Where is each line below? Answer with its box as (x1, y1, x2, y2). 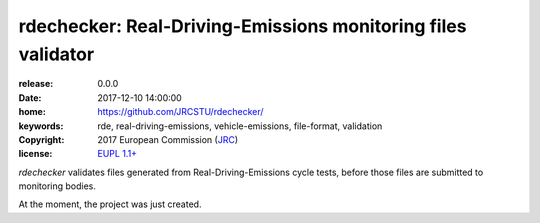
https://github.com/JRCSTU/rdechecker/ (97, 106, 264, 118)
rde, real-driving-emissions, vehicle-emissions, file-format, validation (97, 120, 383, 132)
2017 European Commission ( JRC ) (97, 133, 239, 145)
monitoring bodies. (18, 180, 97, 192)
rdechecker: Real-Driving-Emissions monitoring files (18, 15, 467, 37)
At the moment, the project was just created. (18, 198, 202, 210)
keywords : (18, 120, 64, 132)
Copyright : (18, 133, 65, 145)
